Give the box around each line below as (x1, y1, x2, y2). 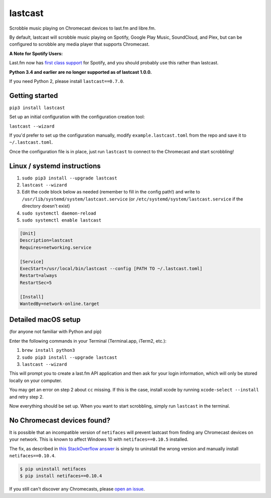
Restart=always (20, 273, 57, 278)
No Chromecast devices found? (9, 416, 110, 425)
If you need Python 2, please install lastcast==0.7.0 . (9, 78, 124, 84)
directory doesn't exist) (22, 203, 70, 209)
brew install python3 (22, 347, 75, 353)
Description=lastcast (20, 238, 73, 243)
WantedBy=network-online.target (20, 301, 100, 307)
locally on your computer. (9, 377, 62, 383)
